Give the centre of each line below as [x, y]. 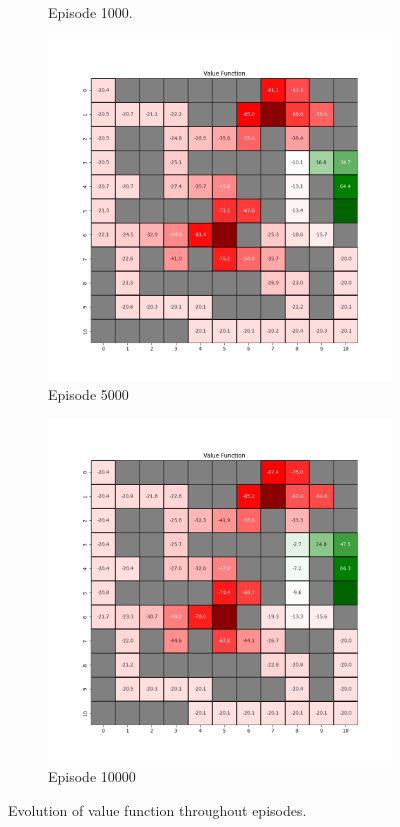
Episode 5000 [88, 394]
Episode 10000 [92, 776]
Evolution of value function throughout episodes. [157, 809]
